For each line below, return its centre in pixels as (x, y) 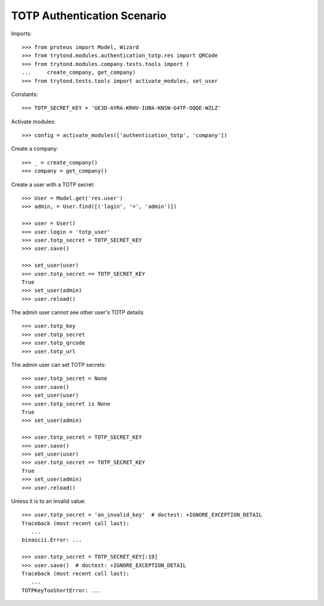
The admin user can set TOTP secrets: (58, 365)
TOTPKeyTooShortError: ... (61, 590)
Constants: (25, 94)
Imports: (22, 34)
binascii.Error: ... (52, 540)
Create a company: (34, 149)
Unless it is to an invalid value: (49, 501)
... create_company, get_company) (79, 73)
